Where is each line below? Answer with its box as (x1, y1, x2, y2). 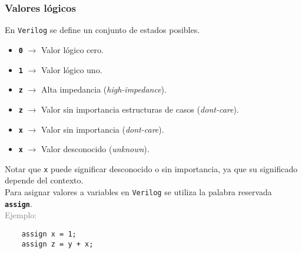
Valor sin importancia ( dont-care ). (41, 123, 164, 135)
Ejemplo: (5, 209, 37, 221)
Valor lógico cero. (41, 43, 104, 55)
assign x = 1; (21, 229, 77, 238)
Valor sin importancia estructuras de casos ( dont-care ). (41, 103, 239, 115)
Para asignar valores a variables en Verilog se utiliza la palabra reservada (5, 186, 272, 198)
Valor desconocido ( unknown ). (41, 143, 150, 155)
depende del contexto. (5, 174, 84, 186)
